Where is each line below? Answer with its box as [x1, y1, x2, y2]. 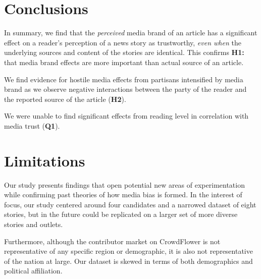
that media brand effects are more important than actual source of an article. [4, 57, 244, 67]
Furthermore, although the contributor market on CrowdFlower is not [4, 236, 221, 246]
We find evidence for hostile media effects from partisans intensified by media [4, 74, 243, 84]
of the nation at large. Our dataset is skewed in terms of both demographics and [4, 255, 253, 266]
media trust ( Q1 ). [4, 120, 60, 131]
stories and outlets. [4, 218, 63, 229]
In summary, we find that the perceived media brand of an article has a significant [4, 27, 257, 38]
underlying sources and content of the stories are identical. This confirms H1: [4, 47, 244, 58]
